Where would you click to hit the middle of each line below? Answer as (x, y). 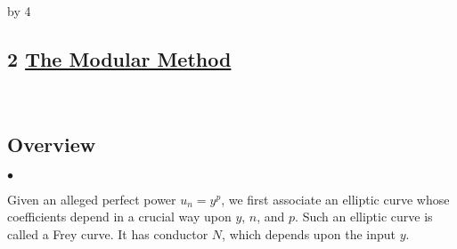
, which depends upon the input (309, 233)
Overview (52, 144)
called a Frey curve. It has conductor (108, 233)
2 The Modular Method (119, 58)
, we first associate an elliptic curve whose (335, 199)
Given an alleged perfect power (92, 199)
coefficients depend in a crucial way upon (119, 217)
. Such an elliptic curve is (364, 217)
